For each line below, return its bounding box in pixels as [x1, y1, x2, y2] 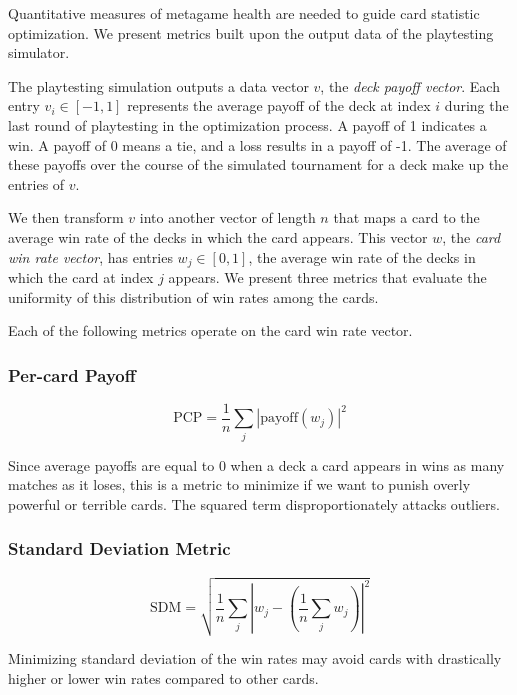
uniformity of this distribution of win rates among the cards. [8, 286, 379, 307]
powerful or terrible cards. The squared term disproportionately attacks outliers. [8, 493, 500, 514]
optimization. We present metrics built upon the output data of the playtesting [8, 22, 494, 43]
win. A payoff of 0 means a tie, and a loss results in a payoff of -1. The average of [8, 134, 507, 155]
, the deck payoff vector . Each [320, 75, 500, 96]
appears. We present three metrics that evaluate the [168, 266, 487, 287]
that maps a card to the [333, 207, 480, 228]
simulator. [8, 42, 70, 63]
